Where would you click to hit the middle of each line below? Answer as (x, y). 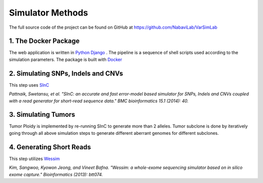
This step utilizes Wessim (35, 159)
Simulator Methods (48, 13)
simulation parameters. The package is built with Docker (66, 59)
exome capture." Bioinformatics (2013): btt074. (56, 174)
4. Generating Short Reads (50, 147)
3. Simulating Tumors (42, 115)
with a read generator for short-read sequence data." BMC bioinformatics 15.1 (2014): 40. (99, 101)
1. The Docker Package (44, 41)
